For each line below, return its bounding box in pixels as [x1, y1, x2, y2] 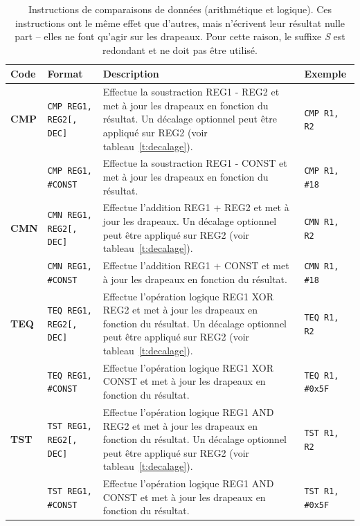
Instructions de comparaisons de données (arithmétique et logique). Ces [28, 2, 332, 16]
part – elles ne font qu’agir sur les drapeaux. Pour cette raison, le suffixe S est [15, 29, 345, 44]
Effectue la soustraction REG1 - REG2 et [102, 84, 280, 99]
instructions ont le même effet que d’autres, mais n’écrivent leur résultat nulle [15, 15, 345, 30]
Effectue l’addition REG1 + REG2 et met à [102, 200, 289, 215]
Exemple [304, 66, 347, 81]
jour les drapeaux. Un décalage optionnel [102, 214, 277, 228]
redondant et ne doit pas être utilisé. [102, 42, 258, 57]
